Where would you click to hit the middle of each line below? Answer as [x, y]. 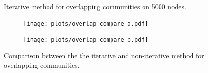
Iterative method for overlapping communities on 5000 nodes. [95, 6]
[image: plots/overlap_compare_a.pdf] [86, 23]
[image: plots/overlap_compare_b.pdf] [86, 40]
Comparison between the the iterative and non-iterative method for [104, 55]
